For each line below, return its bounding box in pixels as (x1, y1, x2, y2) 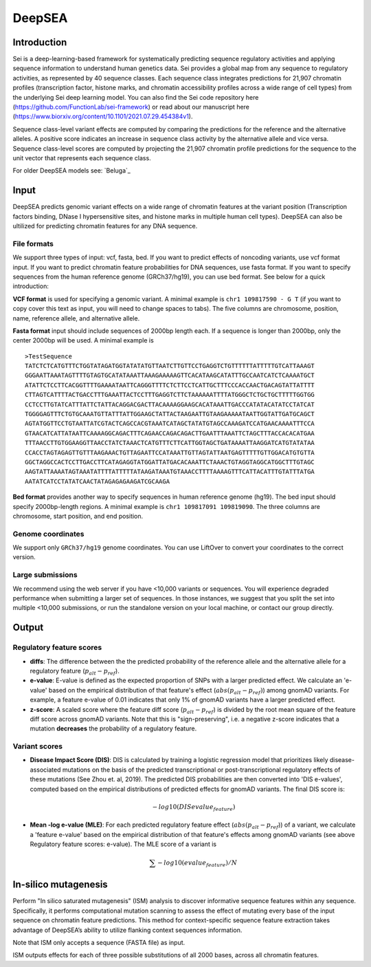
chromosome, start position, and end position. (12, 512, 144, 520)
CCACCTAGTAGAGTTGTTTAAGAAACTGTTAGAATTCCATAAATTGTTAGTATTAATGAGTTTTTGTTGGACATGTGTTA (25, 448, 315, 457)
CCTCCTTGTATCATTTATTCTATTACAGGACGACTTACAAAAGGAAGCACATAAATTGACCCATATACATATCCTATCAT (25, 400, 315, 409)
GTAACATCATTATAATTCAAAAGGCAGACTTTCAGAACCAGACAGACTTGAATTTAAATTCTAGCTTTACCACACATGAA (25, 429, 315, 437)
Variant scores (12, 741, 63, 751)
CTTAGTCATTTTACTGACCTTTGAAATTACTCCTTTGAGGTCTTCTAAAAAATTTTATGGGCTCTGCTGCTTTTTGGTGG (25, 391, 315, 399)
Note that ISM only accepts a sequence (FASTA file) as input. (12, 938, 185, 946)
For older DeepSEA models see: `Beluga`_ (12, 166, 131, 175)
